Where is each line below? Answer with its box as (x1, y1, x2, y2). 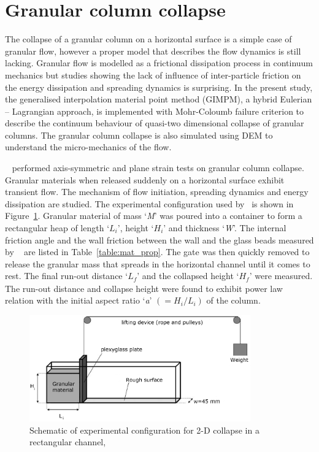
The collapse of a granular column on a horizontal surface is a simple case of (5, 33, 292, 45)
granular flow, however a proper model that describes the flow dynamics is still (5, 44, 301, 57)
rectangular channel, (29, 435, 106, 448)
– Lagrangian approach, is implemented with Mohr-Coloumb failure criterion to (5, 104, 304, 117)
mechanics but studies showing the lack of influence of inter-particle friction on (5, 68, 301, 81)
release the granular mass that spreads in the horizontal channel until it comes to (5, 257, 310, 270)
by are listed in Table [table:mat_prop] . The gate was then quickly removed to (5, 245, 310, 258)
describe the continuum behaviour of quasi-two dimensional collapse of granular (5, 117, 304, 129)
